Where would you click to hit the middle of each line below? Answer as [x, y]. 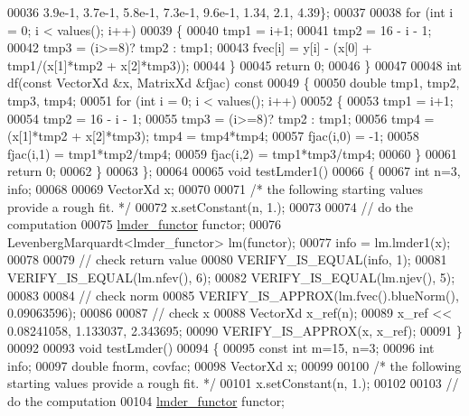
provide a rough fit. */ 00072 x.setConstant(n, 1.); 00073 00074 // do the [211, 206]
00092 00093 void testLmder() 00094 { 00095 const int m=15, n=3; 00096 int [221, 348]
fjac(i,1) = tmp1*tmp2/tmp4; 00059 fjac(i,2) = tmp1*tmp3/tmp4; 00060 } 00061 [232, 153]
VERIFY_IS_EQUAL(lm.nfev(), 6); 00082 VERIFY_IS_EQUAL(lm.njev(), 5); [231, 277]
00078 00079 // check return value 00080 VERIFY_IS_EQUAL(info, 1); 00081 [227, 259]
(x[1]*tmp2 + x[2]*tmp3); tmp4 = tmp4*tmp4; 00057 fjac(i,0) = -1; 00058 [213, 136]
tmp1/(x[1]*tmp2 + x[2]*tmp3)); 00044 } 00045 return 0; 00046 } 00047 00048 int [234, 65]
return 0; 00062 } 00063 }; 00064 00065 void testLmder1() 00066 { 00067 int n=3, [234, 171]
